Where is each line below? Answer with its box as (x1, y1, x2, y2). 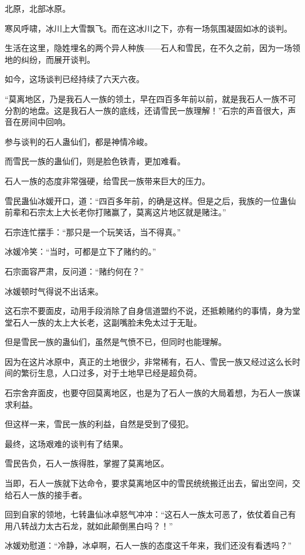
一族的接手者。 (29, 488, 87, 500)
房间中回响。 (21, 116, 70, 128)
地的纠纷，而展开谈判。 (5, 53, 95, 65)
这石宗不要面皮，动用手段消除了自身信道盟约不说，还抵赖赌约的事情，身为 (5, 304, 292, 317)
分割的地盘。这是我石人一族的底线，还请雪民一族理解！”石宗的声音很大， (5, 104, 288, 116)
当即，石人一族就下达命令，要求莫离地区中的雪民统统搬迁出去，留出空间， (5, 477, 292, 489)
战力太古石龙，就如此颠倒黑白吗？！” (29, 519, 173, 532)
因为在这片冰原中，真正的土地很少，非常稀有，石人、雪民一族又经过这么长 (5, 355, 292, 367)
